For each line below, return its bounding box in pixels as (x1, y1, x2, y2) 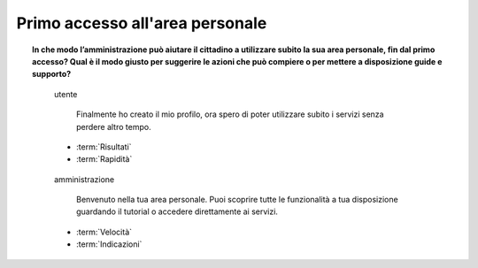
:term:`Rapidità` (76, 154, 133, 165)
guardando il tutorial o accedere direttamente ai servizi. (76, 206, 279, 217)
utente (54, 88, 78, 99)
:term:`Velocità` (76, 226, 133, 237)
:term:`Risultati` (76, 142, 132, 152)
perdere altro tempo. (76, 121, 151, 132)
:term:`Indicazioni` (76, 239, 143, 249)
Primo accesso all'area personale (16, 13, 267, 33)
